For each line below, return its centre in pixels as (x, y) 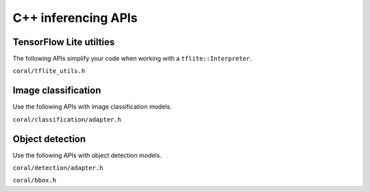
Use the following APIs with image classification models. (92, 107)
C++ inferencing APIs (75, 18)
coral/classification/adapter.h (67, 119)
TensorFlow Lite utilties (64, 42)
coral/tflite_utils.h (49, 71)
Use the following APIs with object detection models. (87, 155)
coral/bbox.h (35, 180)
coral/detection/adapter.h (58, 168)
